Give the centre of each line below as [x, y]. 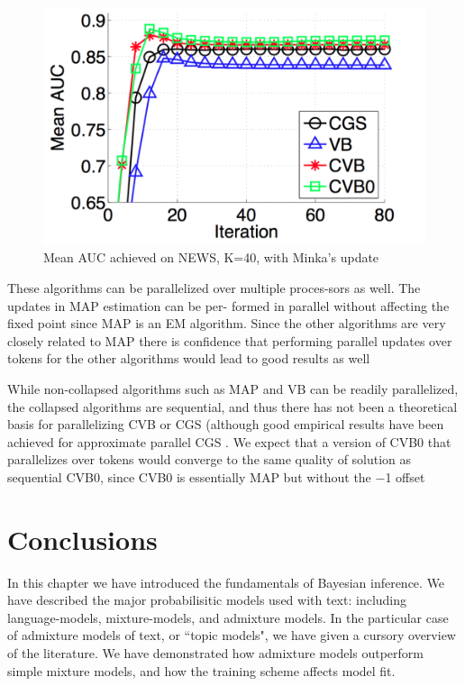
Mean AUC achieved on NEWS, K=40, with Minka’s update [211, 257]
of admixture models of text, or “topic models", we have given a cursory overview [232, 635]
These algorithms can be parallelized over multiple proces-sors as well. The [214, 287]
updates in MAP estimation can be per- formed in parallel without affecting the [228, 305]
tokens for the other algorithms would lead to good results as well [189, 358]
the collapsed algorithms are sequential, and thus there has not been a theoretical [232, 406]
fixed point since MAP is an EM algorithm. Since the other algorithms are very [227, 323]
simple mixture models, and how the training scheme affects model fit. [201, 670]
